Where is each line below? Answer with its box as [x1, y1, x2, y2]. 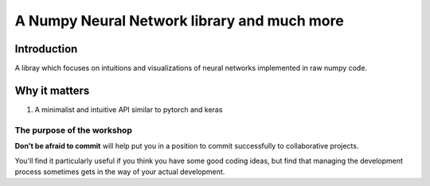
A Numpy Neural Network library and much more [14, 12, 344, 29]
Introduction [14, 42, 78, 56]
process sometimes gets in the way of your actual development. [14, 167, 225, 176]
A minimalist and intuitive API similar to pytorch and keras [34, 104, 223, 114]
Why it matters [14, 83, 90, 97]
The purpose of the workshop [14, 124, 133, 135]
